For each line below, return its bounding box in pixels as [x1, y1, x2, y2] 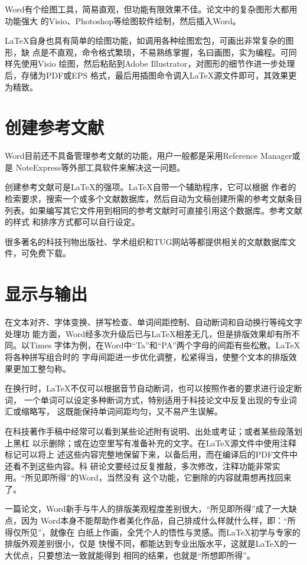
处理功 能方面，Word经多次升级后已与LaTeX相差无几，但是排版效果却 [5, 327, 275, 339]
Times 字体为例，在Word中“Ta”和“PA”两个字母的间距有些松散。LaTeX [29, 339, 301, 351]
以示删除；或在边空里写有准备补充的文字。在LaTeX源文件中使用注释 [32, 436, 297, 449]
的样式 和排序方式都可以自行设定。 [5, 215, 140, 228]
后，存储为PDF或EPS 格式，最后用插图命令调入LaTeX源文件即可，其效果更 [5, 68, 297, 81]
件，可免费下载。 [5, 247, 71, 259]
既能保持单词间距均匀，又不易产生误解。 [65, 405, 223, 417]
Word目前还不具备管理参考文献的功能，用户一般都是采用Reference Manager [5, 149, 292, 162]
